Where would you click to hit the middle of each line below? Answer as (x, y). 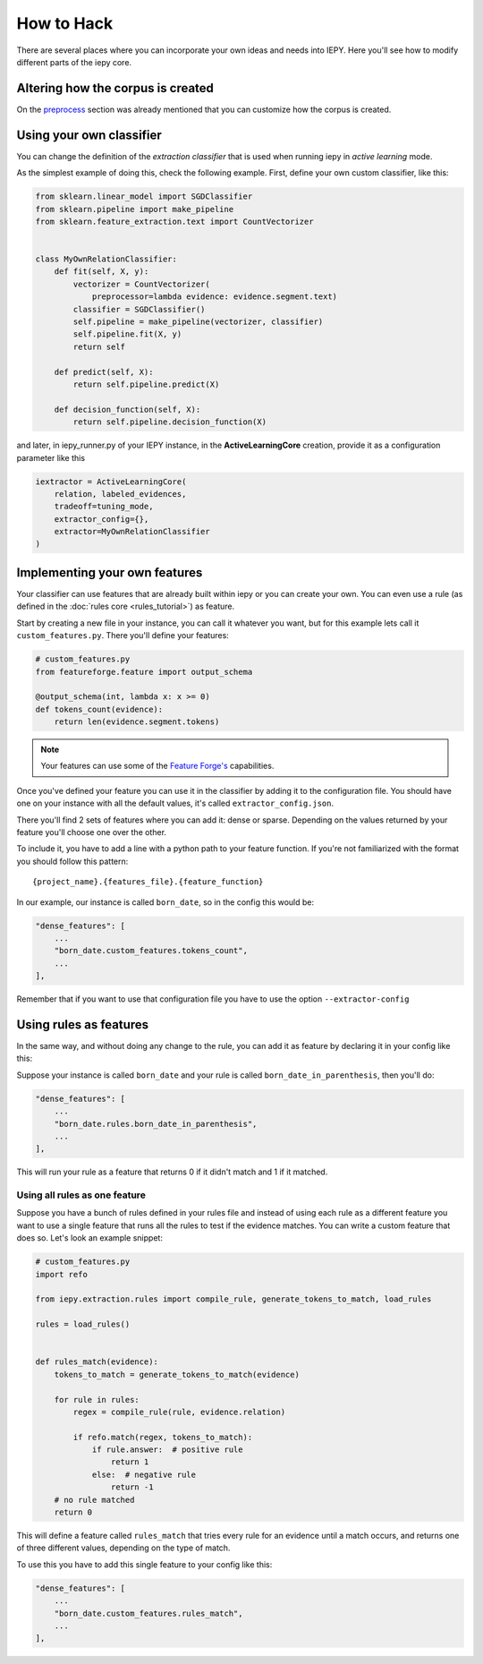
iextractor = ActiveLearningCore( (111, 482)
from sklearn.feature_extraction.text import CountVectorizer (174, 221)
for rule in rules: (97, 1399)
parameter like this (51, 457)
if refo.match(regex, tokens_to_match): (163, 1437)
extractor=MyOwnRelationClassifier (132, 532)
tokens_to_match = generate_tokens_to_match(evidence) (177, 1374)
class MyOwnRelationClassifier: (106, 259)
